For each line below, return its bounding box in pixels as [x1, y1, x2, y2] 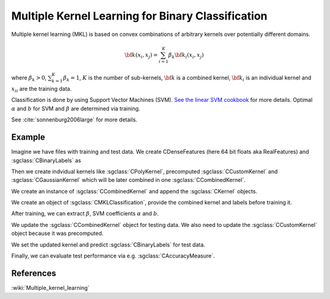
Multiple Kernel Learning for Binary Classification [11, 9, 268, 23]
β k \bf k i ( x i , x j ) [168, 51, 204, 60]
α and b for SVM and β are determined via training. [11, 104, 141, 112]
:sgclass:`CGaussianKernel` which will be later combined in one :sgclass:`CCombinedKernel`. [11, 176, 246, 184]
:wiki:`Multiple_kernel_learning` [11, 284, 90, 291]
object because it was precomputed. [11, 229, 104, 237]
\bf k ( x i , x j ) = [124, 51, 158, 60]
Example [11, 132, 45, 143]
